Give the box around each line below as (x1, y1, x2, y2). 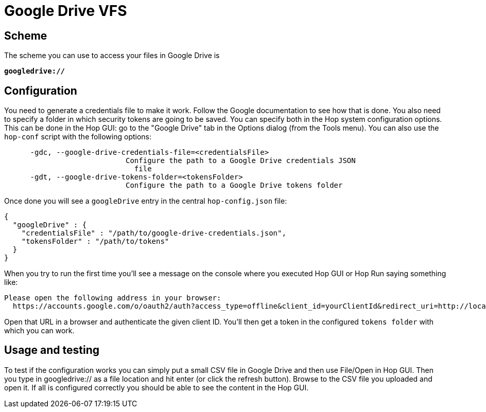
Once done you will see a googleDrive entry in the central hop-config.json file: (4, 196, 287, 206)
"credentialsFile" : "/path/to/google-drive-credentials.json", (21, 229, 286, 238)
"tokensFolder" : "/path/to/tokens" (21, 237, 169, 246)
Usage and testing (4, 344, 100, 357)
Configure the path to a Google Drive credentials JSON (126, 156, 356, 165)
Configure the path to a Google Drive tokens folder (126, 181, 343, 190)
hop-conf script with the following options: (4, 132, 152, 141)
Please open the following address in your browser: (4, 294, 221, 302)
